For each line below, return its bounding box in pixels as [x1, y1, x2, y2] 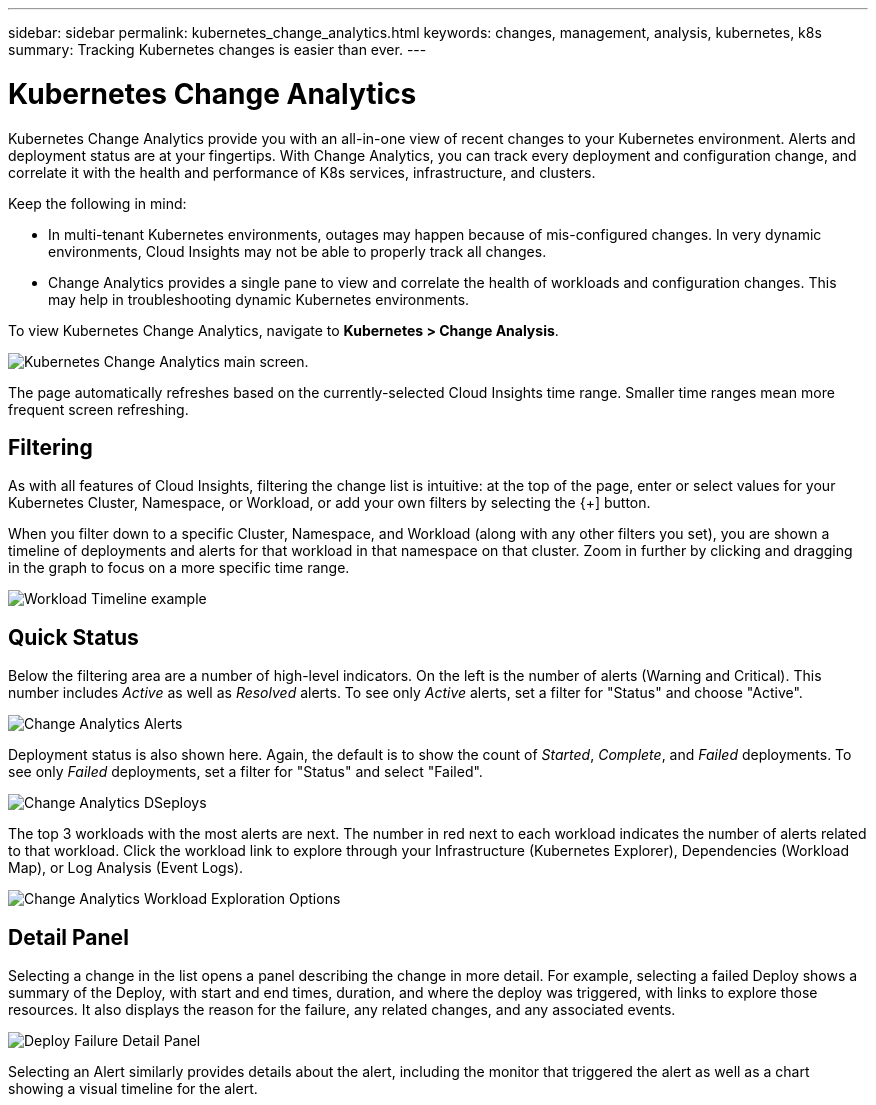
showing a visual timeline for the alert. [8, 1080, 258, 1098]
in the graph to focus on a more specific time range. [8, 559, 350, 577]
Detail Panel [8, 924, 129, 950]
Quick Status [8, 624, 139, 650]
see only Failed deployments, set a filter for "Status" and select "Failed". [8, 763, 483, 781]
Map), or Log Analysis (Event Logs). [8, 859, 244, 877]
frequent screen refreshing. [8, 400, 189, 418]
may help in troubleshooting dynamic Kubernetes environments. [48, 290, 470, 308]
